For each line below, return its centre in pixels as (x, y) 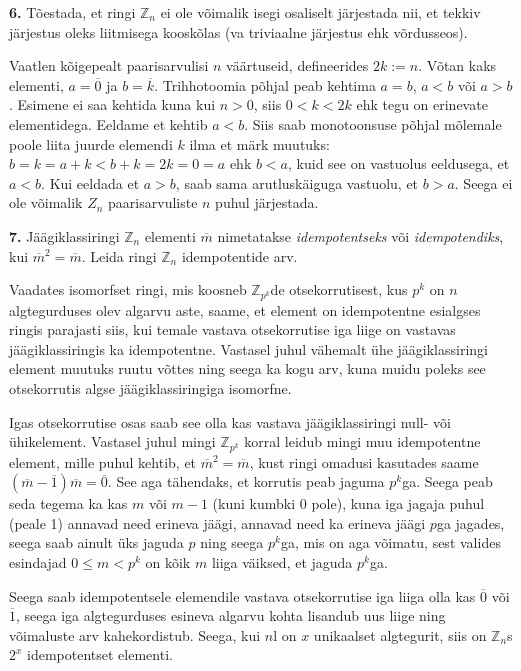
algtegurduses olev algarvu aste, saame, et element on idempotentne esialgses (245, 309)
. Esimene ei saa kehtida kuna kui (112, 104)
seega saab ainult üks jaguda (96, 542)
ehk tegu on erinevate (422, 104)
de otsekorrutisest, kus (339, 289)
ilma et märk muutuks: (259, 143)
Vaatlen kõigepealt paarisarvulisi (109, 65)
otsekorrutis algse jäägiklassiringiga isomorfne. (150, 387)
